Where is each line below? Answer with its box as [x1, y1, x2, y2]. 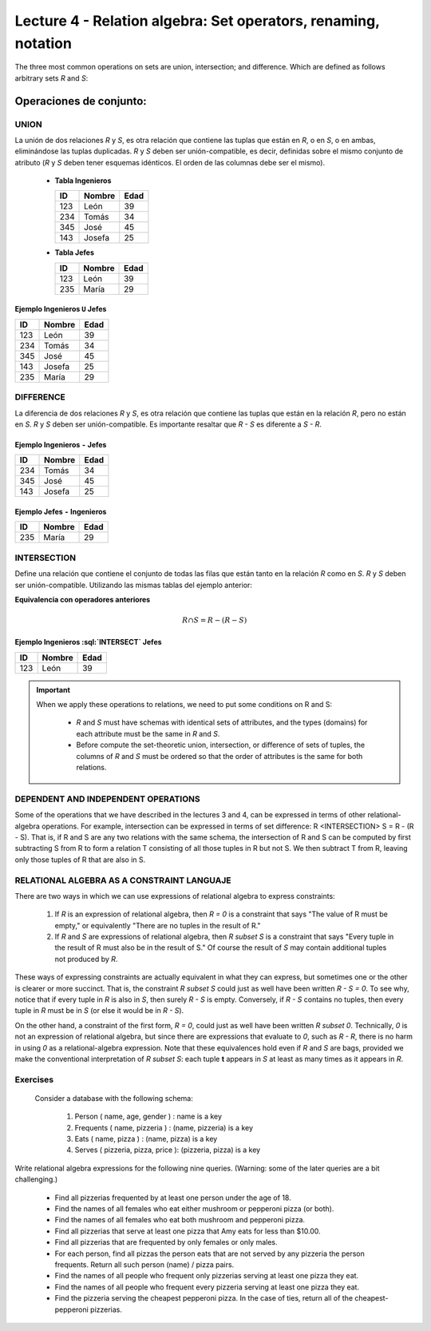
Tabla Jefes [54, 248, 95, 257]
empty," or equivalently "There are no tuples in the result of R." [54, 920, 261, 930]
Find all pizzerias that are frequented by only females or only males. [54, 1238, 279, 1247]
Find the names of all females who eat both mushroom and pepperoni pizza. [54, 1215, 306, 1225]
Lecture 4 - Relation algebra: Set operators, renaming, [14, 12, 380, 30]
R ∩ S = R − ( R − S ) [182, 616, 247, 625]
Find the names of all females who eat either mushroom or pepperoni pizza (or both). [54, 1204, 334, 1214]
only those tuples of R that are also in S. [14, 855, 146, 864]
